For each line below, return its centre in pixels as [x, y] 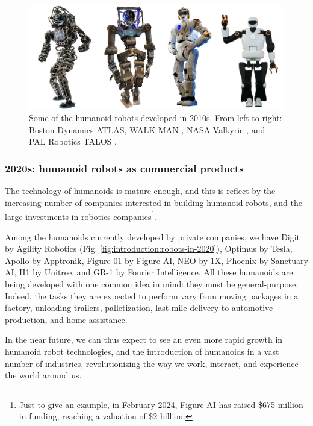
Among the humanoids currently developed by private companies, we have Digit [153, 236]
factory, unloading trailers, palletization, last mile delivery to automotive [139, 308]
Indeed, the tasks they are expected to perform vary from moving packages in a [152, 296]
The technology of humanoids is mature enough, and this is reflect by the [140, 191]
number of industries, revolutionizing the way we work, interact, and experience [152, 363]
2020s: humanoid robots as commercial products [124, 168]
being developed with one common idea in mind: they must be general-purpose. [152, 284]
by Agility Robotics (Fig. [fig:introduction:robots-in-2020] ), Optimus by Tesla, [149, 249]
